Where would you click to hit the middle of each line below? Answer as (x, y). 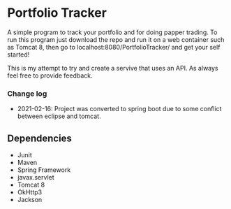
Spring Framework (44, 170)
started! (18, 55)
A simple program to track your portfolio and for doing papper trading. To (112, 32)
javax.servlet (36, 178)
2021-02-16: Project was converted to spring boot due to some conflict (119, 109)
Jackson (30, 200)
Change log (27, 94)
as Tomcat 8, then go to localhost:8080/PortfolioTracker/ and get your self (114, 47)
